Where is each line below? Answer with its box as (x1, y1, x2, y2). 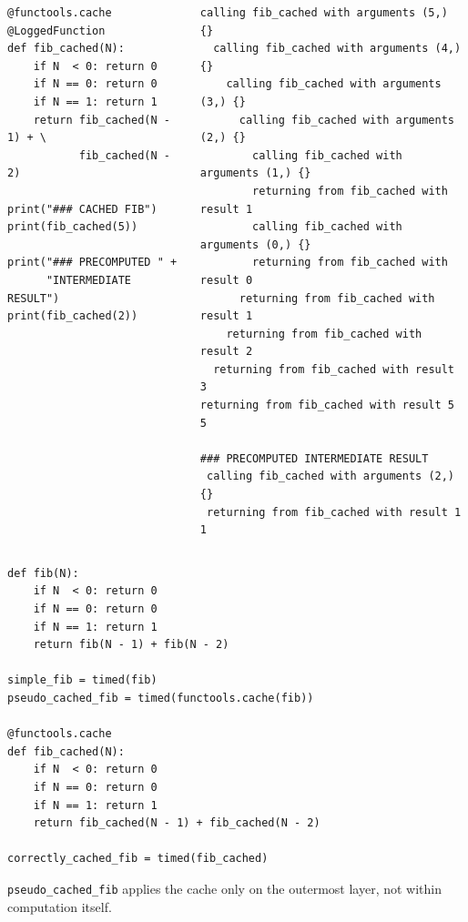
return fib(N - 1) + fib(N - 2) (33, 638, 229, 652)
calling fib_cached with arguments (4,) (213, 42, 462, 56)
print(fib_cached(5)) (7, 220, 138, 234)
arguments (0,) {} (199, 238, 311, 251)
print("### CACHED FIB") (7, 202, 158, 216)
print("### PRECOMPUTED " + (7, 256, 178, 269)
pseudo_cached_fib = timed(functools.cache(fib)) (7, 691, 314, 704)
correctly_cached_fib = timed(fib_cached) (7, 852, 269, 866)
